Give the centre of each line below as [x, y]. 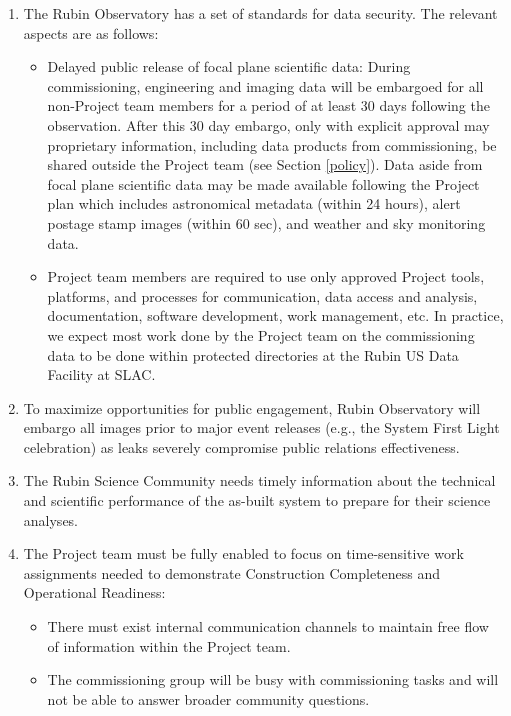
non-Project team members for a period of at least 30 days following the [268, 105]
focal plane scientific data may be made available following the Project [263, 183]
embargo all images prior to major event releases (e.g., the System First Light [261, 427]
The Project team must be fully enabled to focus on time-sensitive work [243, 553]
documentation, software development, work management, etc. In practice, [275, 315]
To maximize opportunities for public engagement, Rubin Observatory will [252, 407]
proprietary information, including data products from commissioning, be [272, 144]
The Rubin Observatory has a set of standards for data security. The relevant [260, 13]
